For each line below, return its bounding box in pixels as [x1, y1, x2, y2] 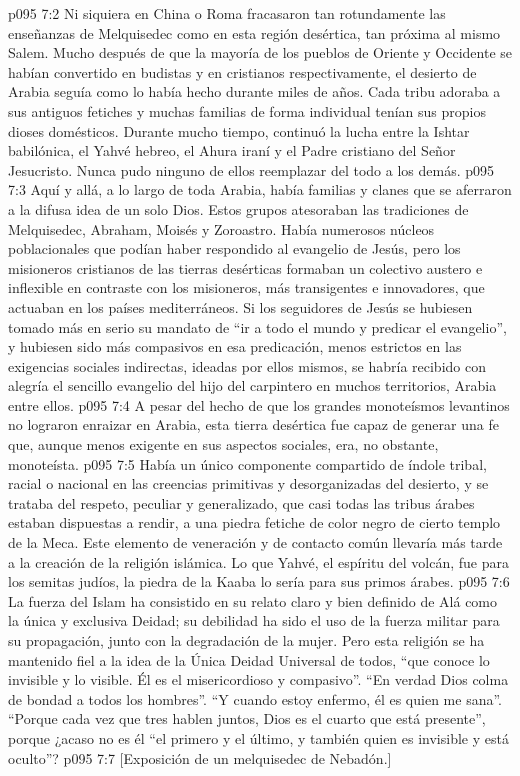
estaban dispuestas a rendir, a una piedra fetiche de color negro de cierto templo [8, 512, 501, 533]
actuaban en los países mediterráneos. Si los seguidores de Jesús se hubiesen [8, 296, 473, 317]
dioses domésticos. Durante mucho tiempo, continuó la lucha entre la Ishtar [8, 120, 470, 141]
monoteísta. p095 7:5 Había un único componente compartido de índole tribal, [8, 453, 487, 474]
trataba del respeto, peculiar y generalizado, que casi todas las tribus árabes [8, 492, 475, 513]
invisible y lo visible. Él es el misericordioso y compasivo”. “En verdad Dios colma [8, 669, 509, 690]
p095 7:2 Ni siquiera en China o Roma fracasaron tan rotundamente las [8, 3, 446, 23]
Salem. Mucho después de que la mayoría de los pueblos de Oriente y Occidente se [8, 42, 513, 63]
